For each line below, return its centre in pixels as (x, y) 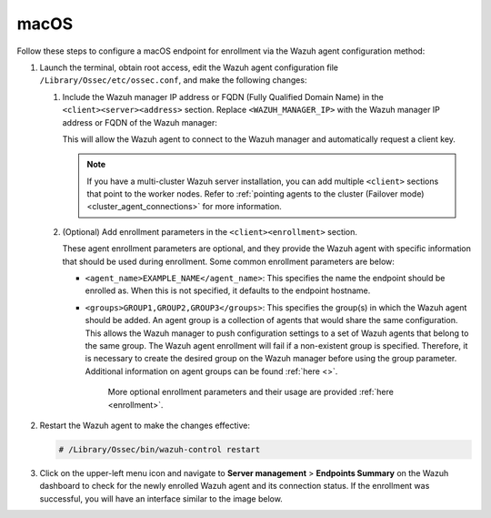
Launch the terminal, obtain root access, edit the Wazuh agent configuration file (189, 67)
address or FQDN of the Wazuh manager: (140, 122)
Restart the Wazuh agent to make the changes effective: (145, 425)
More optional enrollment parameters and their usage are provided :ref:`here (251, 392)
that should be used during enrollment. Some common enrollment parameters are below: (229, 261)
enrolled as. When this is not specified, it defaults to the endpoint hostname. (228, 290)
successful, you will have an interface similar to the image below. (161, 498)
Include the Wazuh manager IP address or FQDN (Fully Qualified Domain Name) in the (223, 96)
